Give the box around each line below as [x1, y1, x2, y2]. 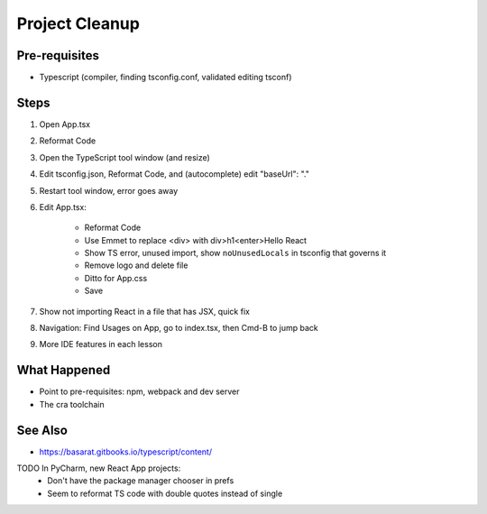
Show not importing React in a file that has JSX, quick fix [39, 306, 250, 317]
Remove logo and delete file [84, 260, 188, 271]
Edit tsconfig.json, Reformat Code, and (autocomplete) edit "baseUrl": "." [39, 169, 310, 179]
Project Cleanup [16, 14, 140, 33]
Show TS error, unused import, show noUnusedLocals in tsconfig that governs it [84, 248, 387, 259]
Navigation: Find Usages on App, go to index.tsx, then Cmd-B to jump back [39, 323, 319, 334]
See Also [16, 422, 68, 437]
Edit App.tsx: [39, 201, 87, 212]
